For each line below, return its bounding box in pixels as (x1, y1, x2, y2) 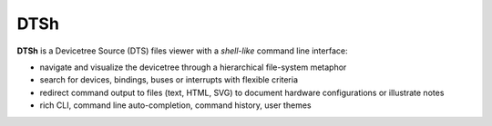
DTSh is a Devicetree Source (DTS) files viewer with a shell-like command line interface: (16, 45, 348, 56)
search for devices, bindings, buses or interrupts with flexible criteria (39, 74, 299, 85)
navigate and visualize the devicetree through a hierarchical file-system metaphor (39, 62, 347, 73)
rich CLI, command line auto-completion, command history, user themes (39, 100, 312, 111)
